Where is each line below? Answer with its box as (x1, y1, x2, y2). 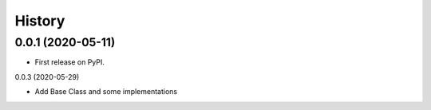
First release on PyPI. (34, 57, 105, 67)
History (14, 12, 65, 29)
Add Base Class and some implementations (34, 87, 178, 96)
